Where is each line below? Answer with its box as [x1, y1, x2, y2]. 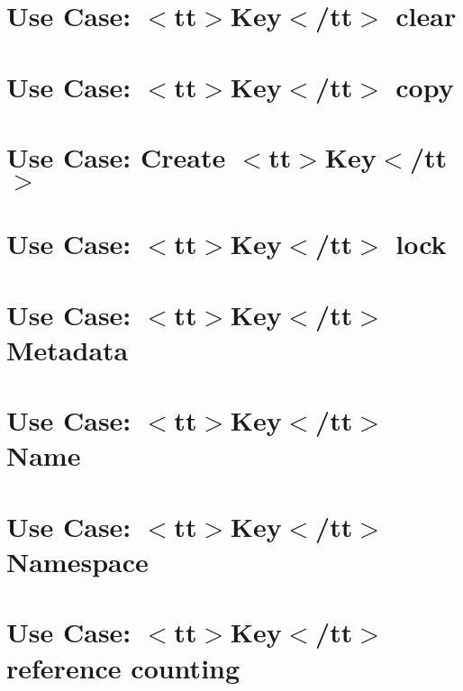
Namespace [6, 543, 149, 579]
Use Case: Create [6, 138, 226, 175]
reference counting [6, 649, 241, 686]
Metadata [6, 331, 129, 368]
